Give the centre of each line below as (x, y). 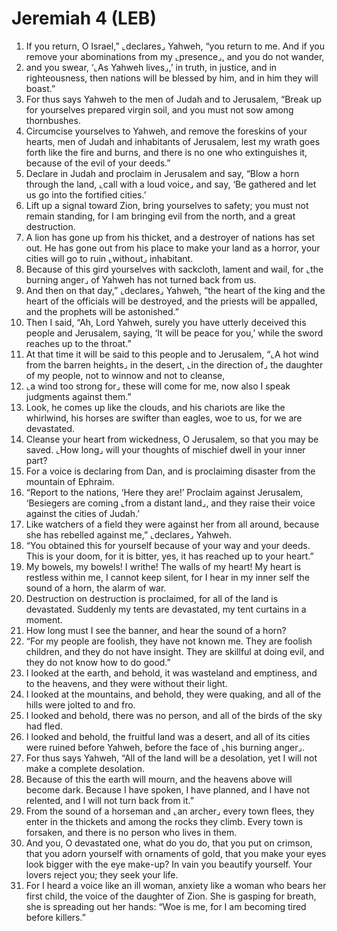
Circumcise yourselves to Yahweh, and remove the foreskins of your (166, 131)
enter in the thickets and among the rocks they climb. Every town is (164, 821)
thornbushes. (53, 120)
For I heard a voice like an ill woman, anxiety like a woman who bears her (176, 885)
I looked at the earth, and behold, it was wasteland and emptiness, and (171, 673)
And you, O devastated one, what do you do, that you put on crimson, (169, 843)
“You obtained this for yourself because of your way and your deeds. (168, 545)
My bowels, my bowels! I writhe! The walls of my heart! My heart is (163, 566)
